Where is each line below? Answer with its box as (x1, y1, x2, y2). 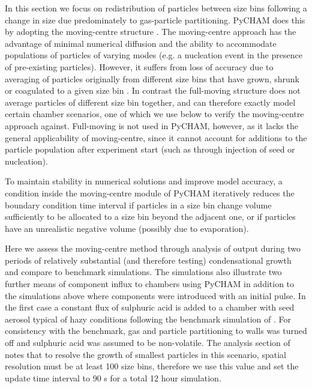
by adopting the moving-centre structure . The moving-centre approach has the (5, 25, 296, 38)
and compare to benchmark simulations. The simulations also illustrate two (5, 265, 282, 278)
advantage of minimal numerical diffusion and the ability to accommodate (5, 37, 277, 49)
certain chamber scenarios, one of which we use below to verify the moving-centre (5, 108, 304, 120)
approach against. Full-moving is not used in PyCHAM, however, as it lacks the (5, 119, 298, 132)
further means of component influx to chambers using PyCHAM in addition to (5, 277, 295, 290)
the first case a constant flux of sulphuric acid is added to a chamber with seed (5, 301, 295, 314)
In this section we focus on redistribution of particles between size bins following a (5, 2, 307, 14)
